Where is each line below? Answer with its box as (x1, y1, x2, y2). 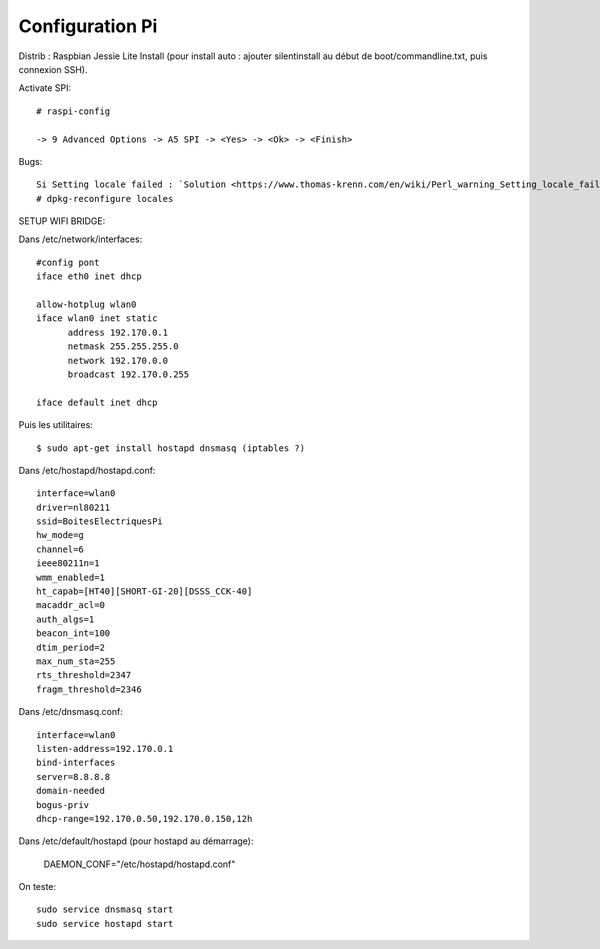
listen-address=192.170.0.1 (36, 743, 174, 754)
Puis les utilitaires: (18, 419, 94, 431)
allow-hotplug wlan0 (36, 299, 137, 310)
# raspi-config (36, 105, 111, 117)
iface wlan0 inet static (36, 313, 158, 324)
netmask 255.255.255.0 (67, 341, 179, 352)
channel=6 (36, 543, 84, 555)
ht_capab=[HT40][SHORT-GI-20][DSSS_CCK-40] (36, 586, 253, 597)
